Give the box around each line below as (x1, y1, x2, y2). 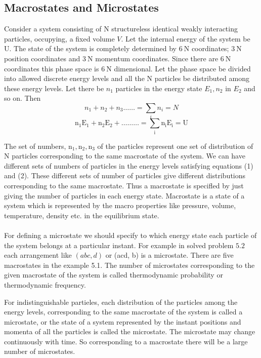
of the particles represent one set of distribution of (97, 140, 253, 151)
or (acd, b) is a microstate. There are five (105, 250, 234, 260)
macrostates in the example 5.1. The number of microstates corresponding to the (4, 259, 255, 270)
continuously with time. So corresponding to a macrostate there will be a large (4, 336, 248, 346)
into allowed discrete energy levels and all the (4, 73, 145, 84)
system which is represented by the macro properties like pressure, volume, (4, 200, 236, 211)
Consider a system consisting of (4, 23, 102, 34)
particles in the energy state (115, 83, 202, 93)
